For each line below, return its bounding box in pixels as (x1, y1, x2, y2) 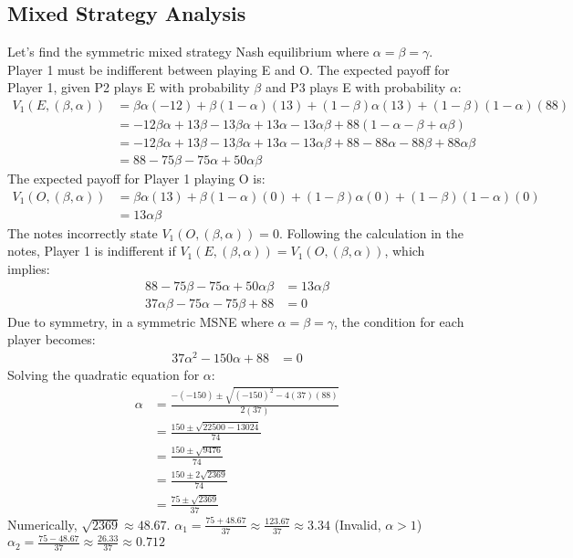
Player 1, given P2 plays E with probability (7, 78, 250, 97)
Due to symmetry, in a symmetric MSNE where (7, 311, 274, 331)
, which (384, 241, 425, 260)
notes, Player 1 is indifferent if (7, 241, 176, 260)
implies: (7, 258, 50, 278)
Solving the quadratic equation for (7, 364, 200, 384)
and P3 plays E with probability (265, 78, 446, 97)
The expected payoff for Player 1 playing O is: (7, 169, 266, 188)
